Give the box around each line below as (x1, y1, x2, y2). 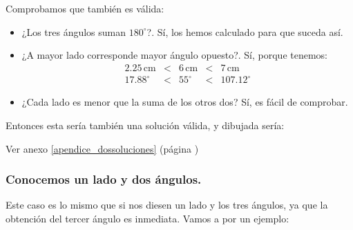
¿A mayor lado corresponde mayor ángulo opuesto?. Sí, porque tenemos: (21, 48, 327, 62)
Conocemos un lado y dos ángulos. (6, 171, 202, 188)
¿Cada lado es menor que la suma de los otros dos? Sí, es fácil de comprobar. (21, 95, 348, 109)
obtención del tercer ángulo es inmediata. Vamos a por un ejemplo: (6, 211, 289, 225)
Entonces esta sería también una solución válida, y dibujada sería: (6, 117, 285, 132)
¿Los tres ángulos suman (21, 24, 126, 39)
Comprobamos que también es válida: (6, 1, 164, 15)
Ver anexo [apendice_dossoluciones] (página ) (6, 141, 199, 155)
